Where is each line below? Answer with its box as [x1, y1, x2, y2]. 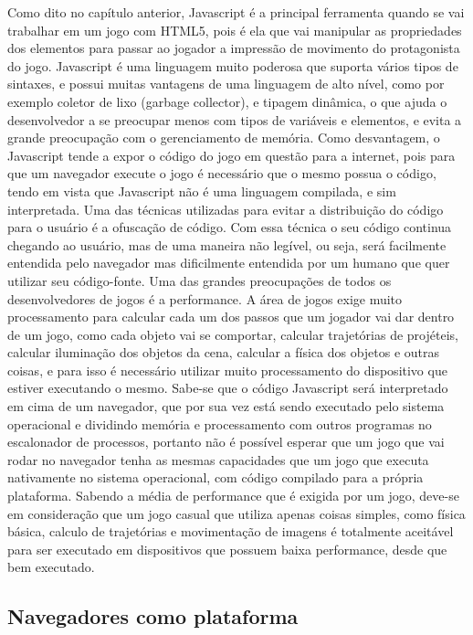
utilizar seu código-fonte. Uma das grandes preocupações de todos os [7, 270, 392, 290]
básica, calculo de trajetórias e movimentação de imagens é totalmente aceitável [7, 522, 454, 541]
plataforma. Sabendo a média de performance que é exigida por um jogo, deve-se [7, 486, 459, 505]
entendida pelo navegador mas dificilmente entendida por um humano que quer [7, 253, 450, 272]
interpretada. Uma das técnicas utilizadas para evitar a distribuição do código [7, 199, 444, 218]
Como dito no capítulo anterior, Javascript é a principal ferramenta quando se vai [7, 3, 465, 21]
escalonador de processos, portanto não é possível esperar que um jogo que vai [7, 432, 445, 451]
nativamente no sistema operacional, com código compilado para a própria [7, 468, 424, 487]
